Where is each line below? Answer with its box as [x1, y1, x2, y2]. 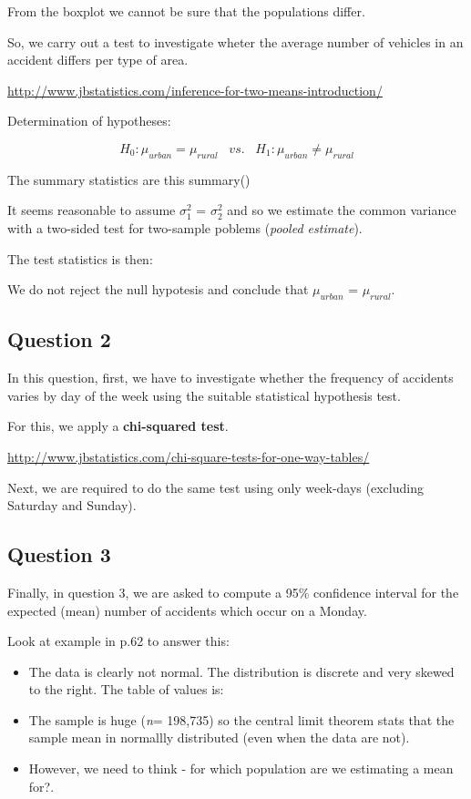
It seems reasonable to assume [7, 200, 176, 220]
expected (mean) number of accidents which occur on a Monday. [7, 600, 367, 620]
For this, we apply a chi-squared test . [7, 416, 229, 435]
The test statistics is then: [7, 249, 153, 268]
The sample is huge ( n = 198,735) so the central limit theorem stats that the [28, 710, 455, 729]
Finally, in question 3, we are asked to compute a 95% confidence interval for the [7, 582, 459, 601]
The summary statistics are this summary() [7, 169, 251, 189]
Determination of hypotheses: [7, 111, 171, 130]
